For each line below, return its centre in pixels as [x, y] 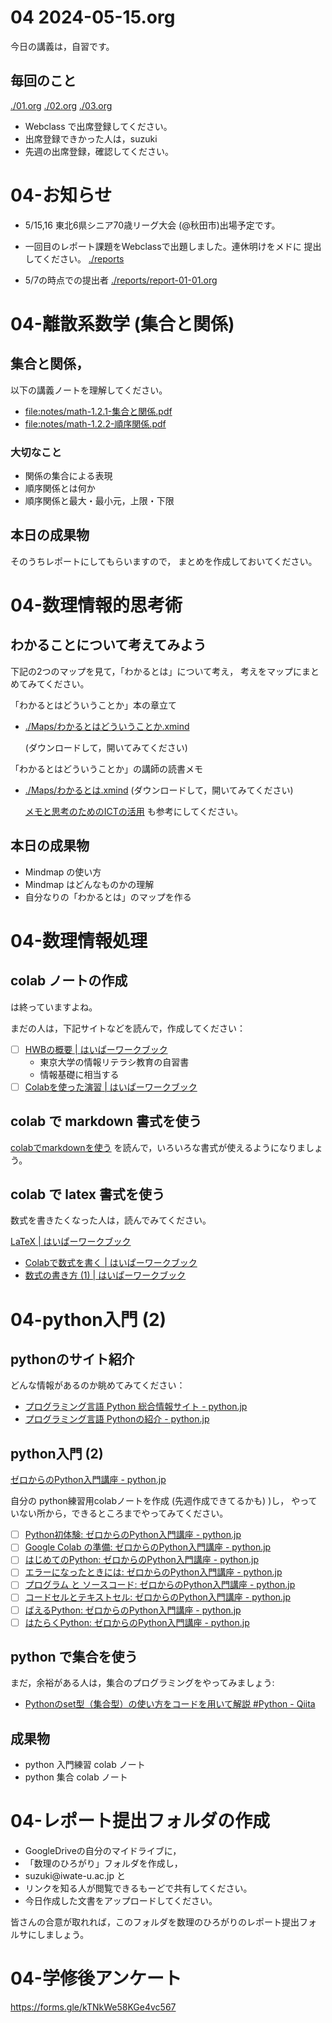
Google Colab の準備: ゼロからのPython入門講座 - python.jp [148, 1547]
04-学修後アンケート [96, 1978]
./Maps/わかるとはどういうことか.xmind [107, 726]
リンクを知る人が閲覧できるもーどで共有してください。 [138, 1888]
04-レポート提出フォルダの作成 [140, 1821]
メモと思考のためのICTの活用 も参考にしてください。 [133, 811]
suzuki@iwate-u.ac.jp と [75, 1876]
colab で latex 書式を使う [87, 1194]
